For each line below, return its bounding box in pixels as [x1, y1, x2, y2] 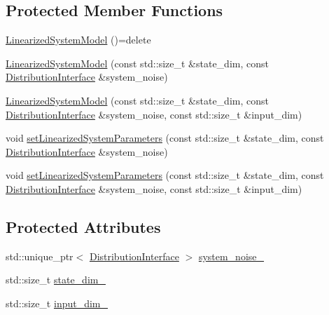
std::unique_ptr [6, 248, 73, 263]
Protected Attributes [6, 215, 161, 237]
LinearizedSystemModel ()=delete [6, 32, 151, 47]
